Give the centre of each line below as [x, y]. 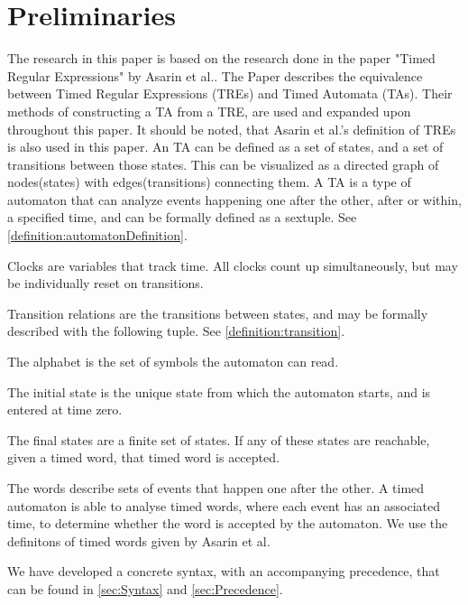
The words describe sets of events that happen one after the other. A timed [216, 488]
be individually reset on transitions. [106, 283]
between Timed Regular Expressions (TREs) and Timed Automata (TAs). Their [230, 93]
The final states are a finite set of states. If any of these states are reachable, [219, 439]
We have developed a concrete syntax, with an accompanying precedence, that [224, 571]
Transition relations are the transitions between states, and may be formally [218, 313]
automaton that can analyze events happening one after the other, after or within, [234, 199]
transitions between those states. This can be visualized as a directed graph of [223, 164]
